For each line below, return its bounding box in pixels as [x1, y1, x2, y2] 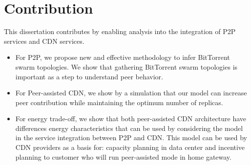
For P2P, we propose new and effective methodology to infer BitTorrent [15, 52, 230, 62]
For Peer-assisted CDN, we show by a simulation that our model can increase [15, 88, 247, 98]
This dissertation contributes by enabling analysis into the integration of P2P [4, 26, 236, 37]
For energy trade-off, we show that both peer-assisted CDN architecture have [15, 113, 247, 124]
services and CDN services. [4, 36, 84, 46]
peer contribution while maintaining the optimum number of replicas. [15, 97, 223, 107]
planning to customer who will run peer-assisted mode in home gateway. [15, 151, 231, 162]
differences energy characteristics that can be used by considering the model [15, 123, 243, 133]
